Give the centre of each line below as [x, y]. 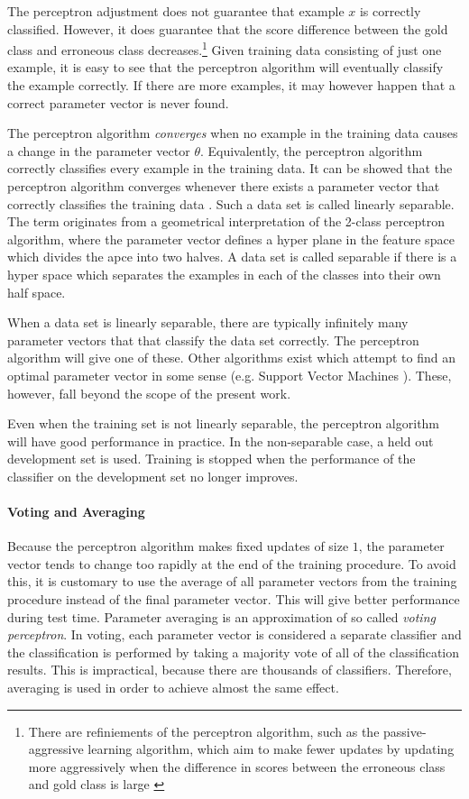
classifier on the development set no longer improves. [153, 476]
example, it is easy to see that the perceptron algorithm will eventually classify [225, 67]
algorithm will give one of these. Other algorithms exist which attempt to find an [231, 358]
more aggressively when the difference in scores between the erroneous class [237, 766]
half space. [37, 292]
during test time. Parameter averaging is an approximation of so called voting [221, 616]
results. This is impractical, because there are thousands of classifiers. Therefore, [230, 670]
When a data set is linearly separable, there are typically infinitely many [208, 322]
